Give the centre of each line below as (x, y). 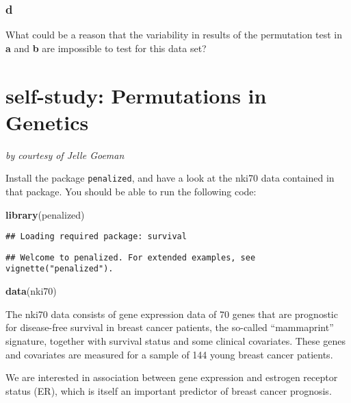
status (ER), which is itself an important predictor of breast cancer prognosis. (169, 390)
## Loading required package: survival (96, 237)
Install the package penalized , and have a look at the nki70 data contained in (170, 178)
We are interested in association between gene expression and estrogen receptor (172, 377)
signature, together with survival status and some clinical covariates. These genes (175, 340)
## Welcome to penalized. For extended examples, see (131, 257)
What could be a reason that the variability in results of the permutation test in (174, 35)
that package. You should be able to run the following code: (131, 191)
